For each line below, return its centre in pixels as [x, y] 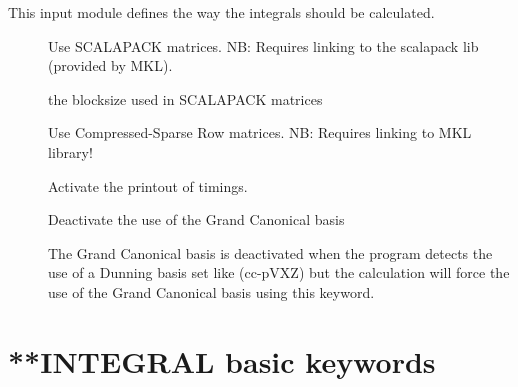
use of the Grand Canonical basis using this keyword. [211, 291]
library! [70, 151]
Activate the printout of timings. [148, 185]
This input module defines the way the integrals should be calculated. [221, 12]
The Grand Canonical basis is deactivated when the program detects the [270, 252]
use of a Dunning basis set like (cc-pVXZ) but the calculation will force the [279, 272]
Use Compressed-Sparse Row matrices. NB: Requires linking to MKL [260, 132]
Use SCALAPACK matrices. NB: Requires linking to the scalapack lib [263, 45]
